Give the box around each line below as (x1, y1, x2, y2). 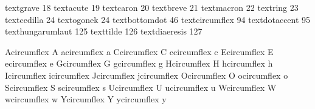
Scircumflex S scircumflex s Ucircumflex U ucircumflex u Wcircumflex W (5, 81, 277, 93)
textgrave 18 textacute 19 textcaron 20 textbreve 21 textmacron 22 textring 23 (5, 1, 299, 13)
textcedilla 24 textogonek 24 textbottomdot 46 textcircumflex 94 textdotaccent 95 (5, 13, 311, 25)
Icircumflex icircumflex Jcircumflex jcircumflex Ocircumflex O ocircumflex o (5, 68, 288, 81)
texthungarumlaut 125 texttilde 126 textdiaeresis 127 (5, 25, 202, 38)
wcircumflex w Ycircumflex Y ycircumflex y (5, 93, 167, 105)
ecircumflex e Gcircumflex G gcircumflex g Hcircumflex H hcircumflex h (5, 57, 273, 70)
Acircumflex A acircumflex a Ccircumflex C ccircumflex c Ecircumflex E (5, 45, 274, 58)
